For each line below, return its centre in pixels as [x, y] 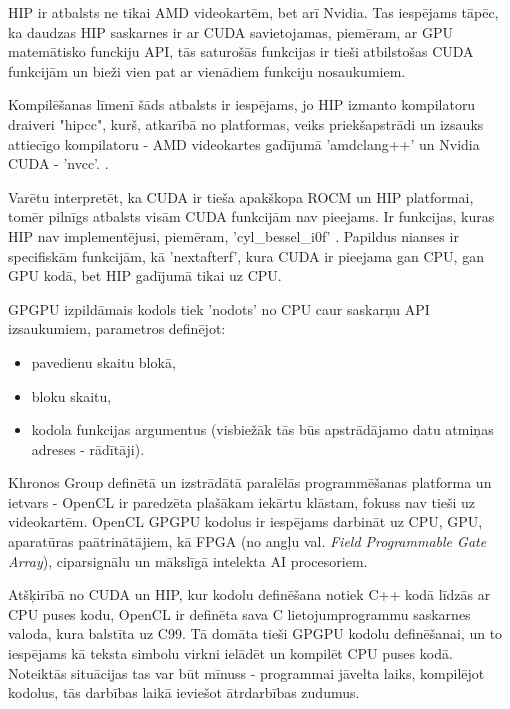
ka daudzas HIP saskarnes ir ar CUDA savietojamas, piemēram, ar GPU [231, 31]
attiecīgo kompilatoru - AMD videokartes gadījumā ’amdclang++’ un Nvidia [244, 143]
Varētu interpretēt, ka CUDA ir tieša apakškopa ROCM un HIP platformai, [241, 196]
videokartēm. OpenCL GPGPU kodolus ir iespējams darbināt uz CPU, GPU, [245, 521]
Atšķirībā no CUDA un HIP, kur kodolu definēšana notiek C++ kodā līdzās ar [249, 594]
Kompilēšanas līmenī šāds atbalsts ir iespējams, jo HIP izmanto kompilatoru [242, 104]
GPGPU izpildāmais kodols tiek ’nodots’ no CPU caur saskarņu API [219, 308]
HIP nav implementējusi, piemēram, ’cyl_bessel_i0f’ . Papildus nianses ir [233, 235]
